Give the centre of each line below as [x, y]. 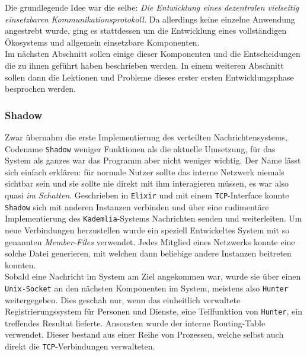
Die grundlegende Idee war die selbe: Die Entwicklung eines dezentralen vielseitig [152, 7]
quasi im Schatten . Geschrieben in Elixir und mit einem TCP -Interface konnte [147, 195]
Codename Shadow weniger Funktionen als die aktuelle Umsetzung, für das [140, 148]
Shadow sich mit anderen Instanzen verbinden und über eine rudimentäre [137, 206]
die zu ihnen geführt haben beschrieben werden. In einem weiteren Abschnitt [144, 65]
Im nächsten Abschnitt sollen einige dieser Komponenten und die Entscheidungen [153, 54]
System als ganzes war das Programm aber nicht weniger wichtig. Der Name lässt [153, 160]
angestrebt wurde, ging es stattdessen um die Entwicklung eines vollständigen [146, 31]
